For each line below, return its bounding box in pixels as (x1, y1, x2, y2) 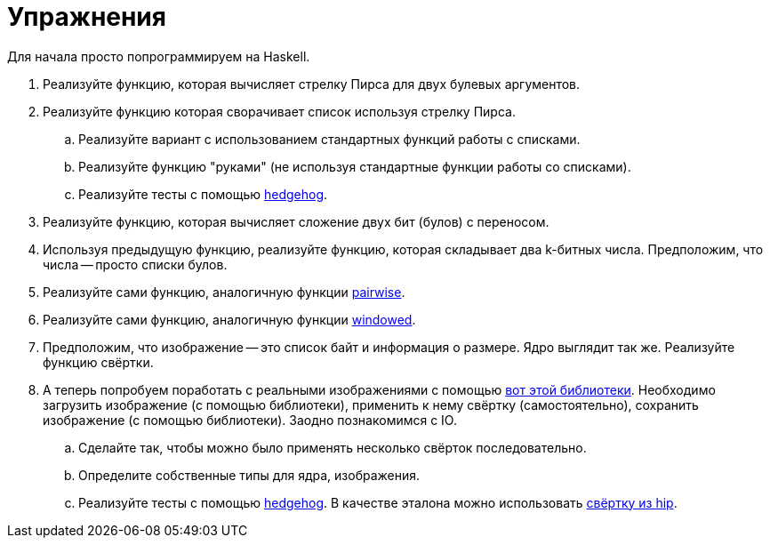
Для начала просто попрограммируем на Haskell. (7, 48, 310, 64)
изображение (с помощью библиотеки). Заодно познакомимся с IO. (43, 412, 457, 428)
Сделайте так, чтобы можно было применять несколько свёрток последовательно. (78, 439, 587, 455)
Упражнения (7, 2, 166, 32)
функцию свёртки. (43, 354, 154, 370)
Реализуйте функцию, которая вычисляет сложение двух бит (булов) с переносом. (43, 213, 549, 229)
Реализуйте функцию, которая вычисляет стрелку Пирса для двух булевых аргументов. (43, 76, 581, 92)
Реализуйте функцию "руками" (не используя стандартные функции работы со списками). (78, 158, 631, 174)
